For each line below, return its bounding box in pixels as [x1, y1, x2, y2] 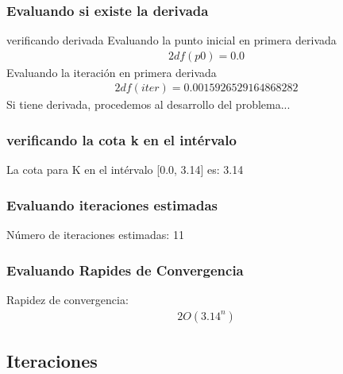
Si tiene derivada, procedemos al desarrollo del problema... [6, 96, 291, 113]
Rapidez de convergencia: [6, 291, 129, 307]
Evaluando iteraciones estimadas [6, 195, 218, 214]
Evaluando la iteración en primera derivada [6, 64, 217, 80]
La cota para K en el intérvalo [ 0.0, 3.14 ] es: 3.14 [6, 161, 244, 178]
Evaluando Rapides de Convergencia [6, 260, 244, 280]
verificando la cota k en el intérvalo [6, 129, 237, 149]
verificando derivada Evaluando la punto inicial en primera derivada [6, 32, 337, 48]
